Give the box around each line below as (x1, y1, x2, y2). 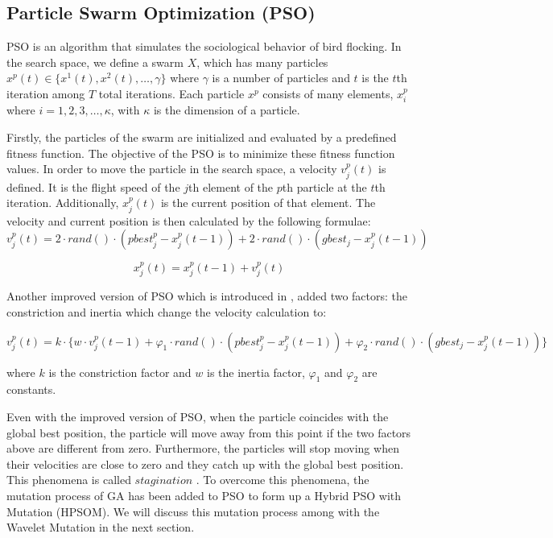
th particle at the (282, 178, 367, 195)
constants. (6, 381, 56, 398)
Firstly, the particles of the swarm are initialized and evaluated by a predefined (6, 129, 397, 145)
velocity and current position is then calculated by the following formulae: (6, 212, 371, 229)
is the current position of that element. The (160, 194, 376, 211)
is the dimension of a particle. (153, 101, 300, 118)
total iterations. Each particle (98, 85, 245, 101)
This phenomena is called (6, 471, 131, 488)
